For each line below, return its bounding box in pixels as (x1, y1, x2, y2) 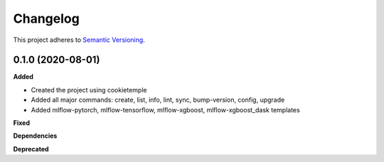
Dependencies (13, 131, 58, 140)
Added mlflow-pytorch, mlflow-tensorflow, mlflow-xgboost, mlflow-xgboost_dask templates (31, 105, 300, 114)
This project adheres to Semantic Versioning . (13, 36, 145, 44)
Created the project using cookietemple (31, 85, 147, 94)
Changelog (13, 11, 80, 26)
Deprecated (13, 144, 49, 153)
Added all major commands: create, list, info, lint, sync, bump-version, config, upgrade (31, 96, 285, 104)
